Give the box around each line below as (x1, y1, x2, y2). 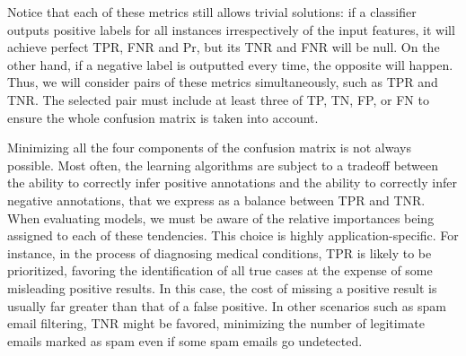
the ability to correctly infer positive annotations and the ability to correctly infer (7, 173, 457, 192)
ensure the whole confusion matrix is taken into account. (7, 108, 319, 126)
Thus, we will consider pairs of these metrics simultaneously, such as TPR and (7, 73, 438, 91)
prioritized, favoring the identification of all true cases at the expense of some (7, 261, 433, 280)
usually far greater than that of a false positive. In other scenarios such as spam (7, 296, 446, 315)
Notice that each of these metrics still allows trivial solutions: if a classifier (7, 3, 417, 21)
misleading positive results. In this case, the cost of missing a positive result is (7, 278, 437, 297)
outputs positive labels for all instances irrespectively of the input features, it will (7, 20, 455, 39)
